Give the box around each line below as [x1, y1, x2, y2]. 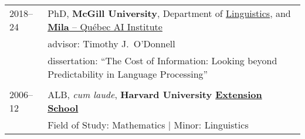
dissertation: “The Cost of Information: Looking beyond [48, 54, 277, 67]
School [48, 101, 79, 114]
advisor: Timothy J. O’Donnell [48, 37, 175, 50]
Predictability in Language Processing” [48, 67, 208, 81]
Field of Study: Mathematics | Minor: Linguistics [48, 118, 249, 131]
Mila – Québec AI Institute [48, 20, 162, 33]
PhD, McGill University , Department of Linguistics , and [48, 6, 291, 20]
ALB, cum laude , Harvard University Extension [48, 88, 262, 101]
